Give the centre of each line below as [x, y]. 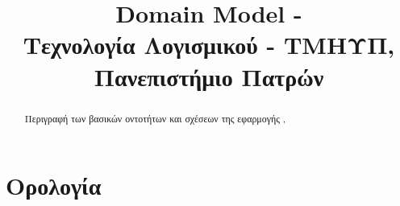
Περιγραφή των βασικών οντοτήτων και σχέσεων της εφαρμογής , [155, 118]
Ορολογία [54, 185]
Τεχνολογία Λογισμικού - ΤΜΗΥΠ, [209, 45]
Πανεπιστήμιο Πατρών [209, 76]
